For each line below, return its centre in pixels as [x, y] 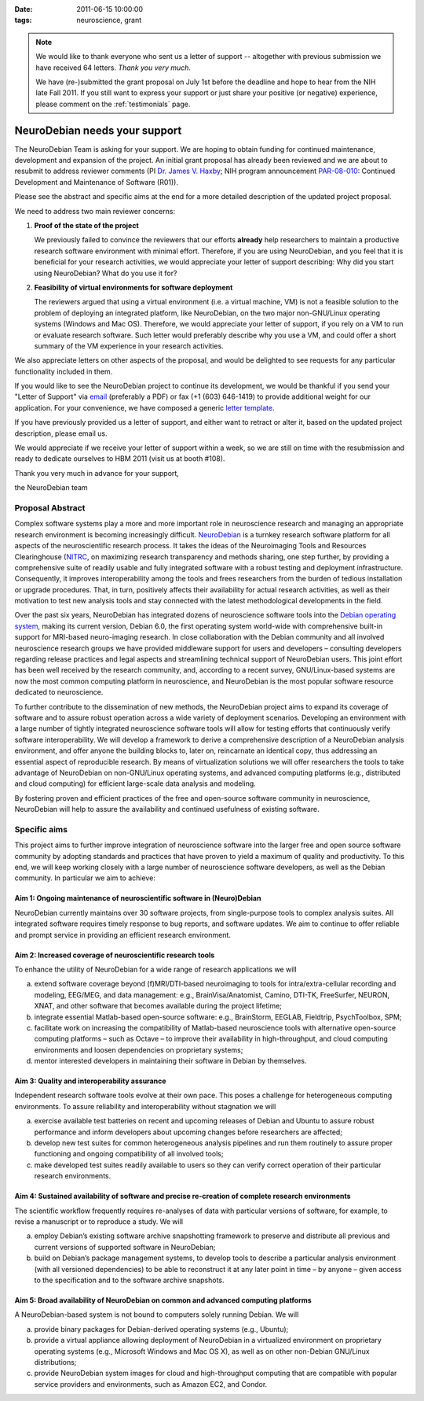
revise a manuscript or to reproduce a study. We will [99, 1222]
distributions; [55, 1362]
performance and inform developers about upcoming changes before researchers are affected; [188, 1132]
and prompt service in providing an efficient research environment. [123, 935]
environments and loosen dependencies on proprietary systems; [139, 1049]
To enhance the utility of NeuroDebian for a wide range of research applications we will [156, 969]
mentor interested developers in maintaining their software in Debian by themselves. [170, 1061]
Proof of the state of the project [86, 225]
